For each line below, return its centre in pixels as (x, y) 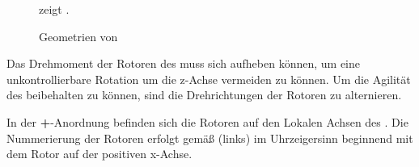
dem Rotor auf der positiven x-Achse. (99, 154)
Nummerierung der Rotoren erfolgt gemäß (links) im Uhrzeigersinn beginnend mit (210, 138)
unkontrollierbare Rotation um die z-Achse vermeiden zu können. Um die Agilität (209, 79)
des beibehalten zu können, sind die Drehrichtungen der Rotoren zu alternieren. (204, 95)
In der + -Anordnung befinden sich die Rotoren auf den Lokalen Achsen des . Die (207, 121)
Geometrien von (78, 36)
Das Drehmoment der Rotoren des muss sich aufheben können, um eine (183, 63)
